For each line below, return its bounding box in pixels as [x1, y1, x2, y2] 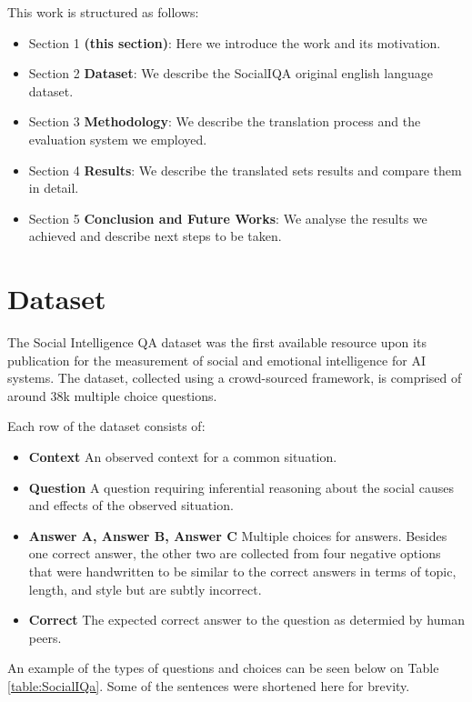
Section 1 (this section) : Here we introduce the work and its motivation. [28, 33, 441, 52]
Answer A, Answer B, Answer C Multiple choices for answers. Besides [28, 526, 447, 545]
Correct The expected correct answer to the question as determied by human [28, 610, 465, 629]
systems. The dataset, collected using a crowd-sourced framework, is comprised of [7, 368, 462, 387]
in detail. [28, 178, 79, 197]
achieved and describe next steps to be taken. [28, 226, 282, 246]
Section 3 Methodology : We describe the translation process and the [28, 112, 421, 131]
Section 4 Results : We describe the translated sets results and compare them [28, 160, 462, 179]
